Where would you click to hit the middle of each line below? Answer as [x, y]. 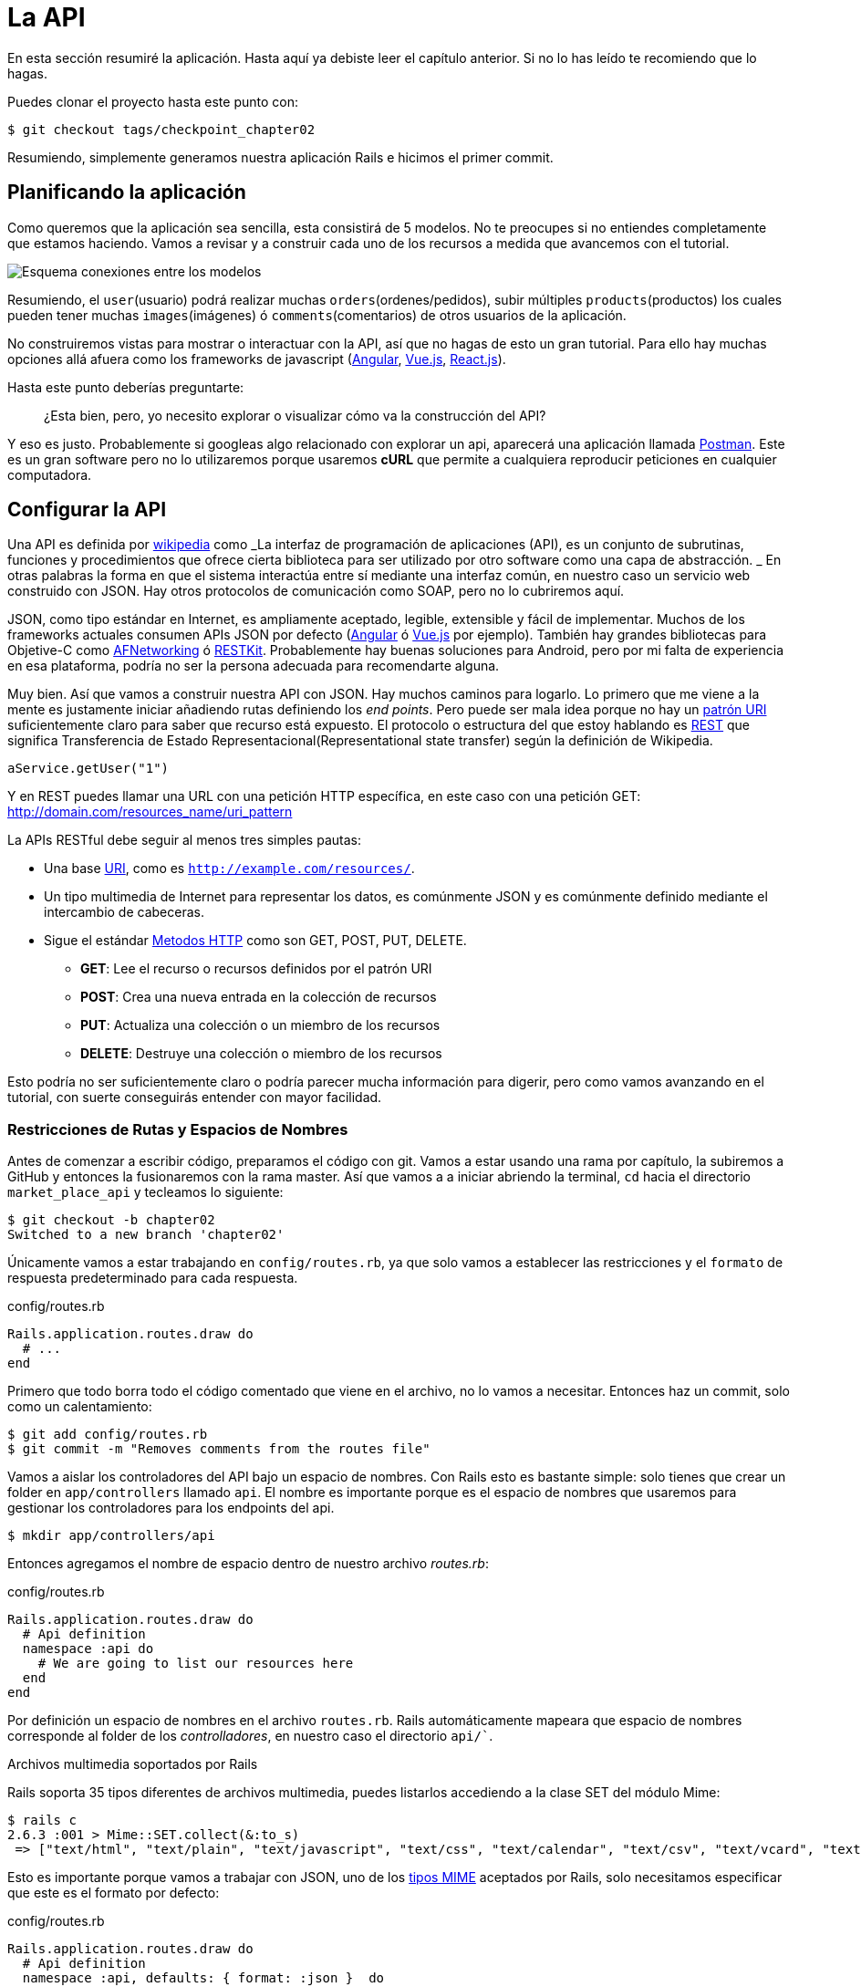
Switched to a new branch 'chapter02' [146, 1235]
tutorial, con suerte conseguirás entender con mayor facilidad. [195, 1098]
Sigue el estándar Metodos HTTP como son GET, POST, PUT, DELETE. [255, 941]
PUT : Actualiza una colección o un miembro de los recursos [260, 1025]
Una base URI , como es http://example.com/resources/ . [229, 869]
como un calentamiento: [80, 1407]
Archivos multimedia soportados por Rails [133, 1764]
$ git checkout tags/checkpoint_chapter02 [161, 129]
